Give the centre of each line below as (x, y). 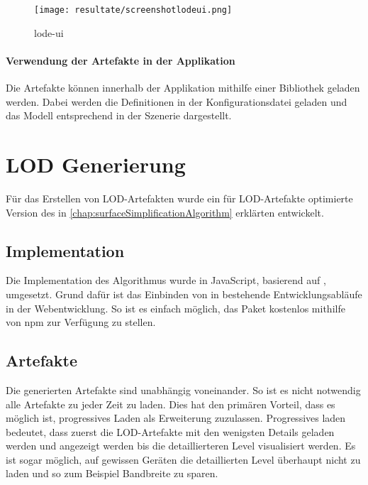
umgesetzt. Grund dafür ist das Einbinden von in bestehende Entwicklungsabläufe (184, 294)
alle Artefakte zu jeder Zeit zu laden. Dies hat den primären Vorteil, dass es (171, 404)
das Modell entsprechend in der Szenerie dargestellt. (119, 115)
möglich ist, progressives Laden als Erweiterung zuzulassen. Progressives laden (176, 418)
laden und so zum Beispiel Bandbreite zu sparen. (112, 473)
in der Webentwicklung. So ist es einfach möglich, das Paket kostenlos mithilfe (175, 308)
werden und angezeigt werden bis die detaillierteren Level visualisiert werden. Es (181, 446)
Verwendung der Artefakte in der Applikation (121, 60)
